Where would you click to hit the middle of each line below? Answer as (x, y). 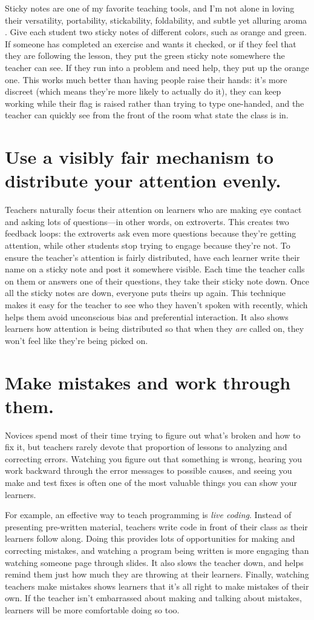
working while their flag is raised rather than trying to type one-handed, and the (155, 103)
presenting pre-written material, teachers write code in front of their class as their (156, 526)
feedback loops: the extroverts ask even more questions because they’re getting (151, 233)
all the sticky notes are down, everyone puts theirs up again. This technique (146, 293)
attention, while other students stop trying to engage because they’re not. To (148, 245)
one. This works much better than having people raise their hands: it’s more (146, 79)
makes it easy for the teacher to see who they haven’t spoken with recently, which (156, 305)
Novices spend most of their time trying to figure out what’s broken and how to (153, 435)
